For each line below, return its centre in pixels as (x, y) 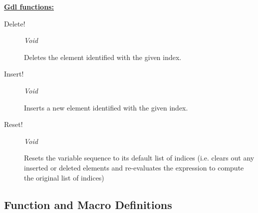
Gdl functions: (29, 6)
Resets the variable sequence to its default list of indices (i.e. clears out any (139, 158)
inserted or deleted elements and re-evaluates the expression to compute (134, 167)
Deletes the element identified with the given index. (103, 57)
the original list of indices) (64, 177)
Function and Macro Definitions (88, 204)
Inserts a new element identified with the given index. (106, 107)
